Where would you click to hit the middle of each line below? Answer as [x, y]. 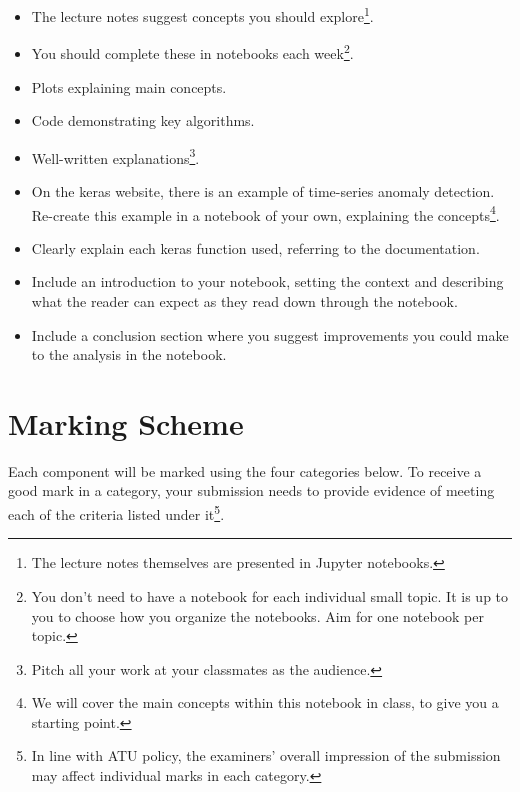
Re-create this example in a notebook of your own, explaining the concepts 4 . [265, 213]
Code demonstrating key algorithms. [143, 120]
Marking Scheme [126, 422]
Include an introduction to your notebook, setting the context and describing [267, 281]
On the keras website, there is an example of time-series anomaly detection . [263, 190]
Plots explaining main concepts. [129, 86]
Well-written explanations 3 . [115, 156]
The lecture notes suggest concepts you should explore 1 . [202, 14]
